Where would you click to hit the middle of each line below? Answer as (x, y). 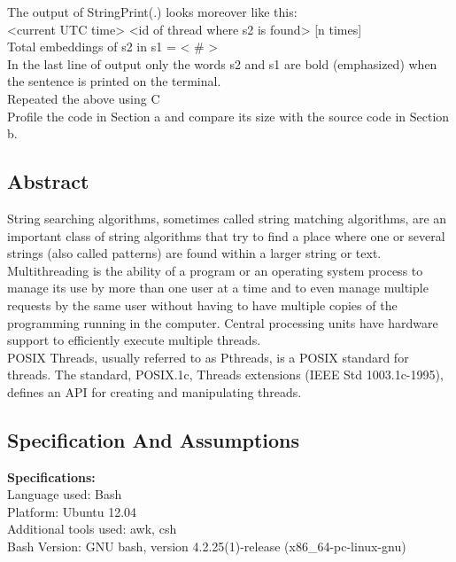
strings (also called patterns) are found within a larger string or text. (194, 253)
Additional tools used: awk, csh (92, 529)
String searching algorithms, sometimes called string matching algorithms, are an (227, 218)
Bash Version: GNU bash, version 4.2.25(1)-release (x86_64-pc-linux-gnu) (207, 546)
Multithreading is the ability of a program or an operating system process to (215, 270)
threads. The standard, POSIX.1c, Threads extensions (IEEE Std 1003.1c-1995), (225, 375)
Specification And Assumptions (154, 439)
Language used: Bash (65, 494)
